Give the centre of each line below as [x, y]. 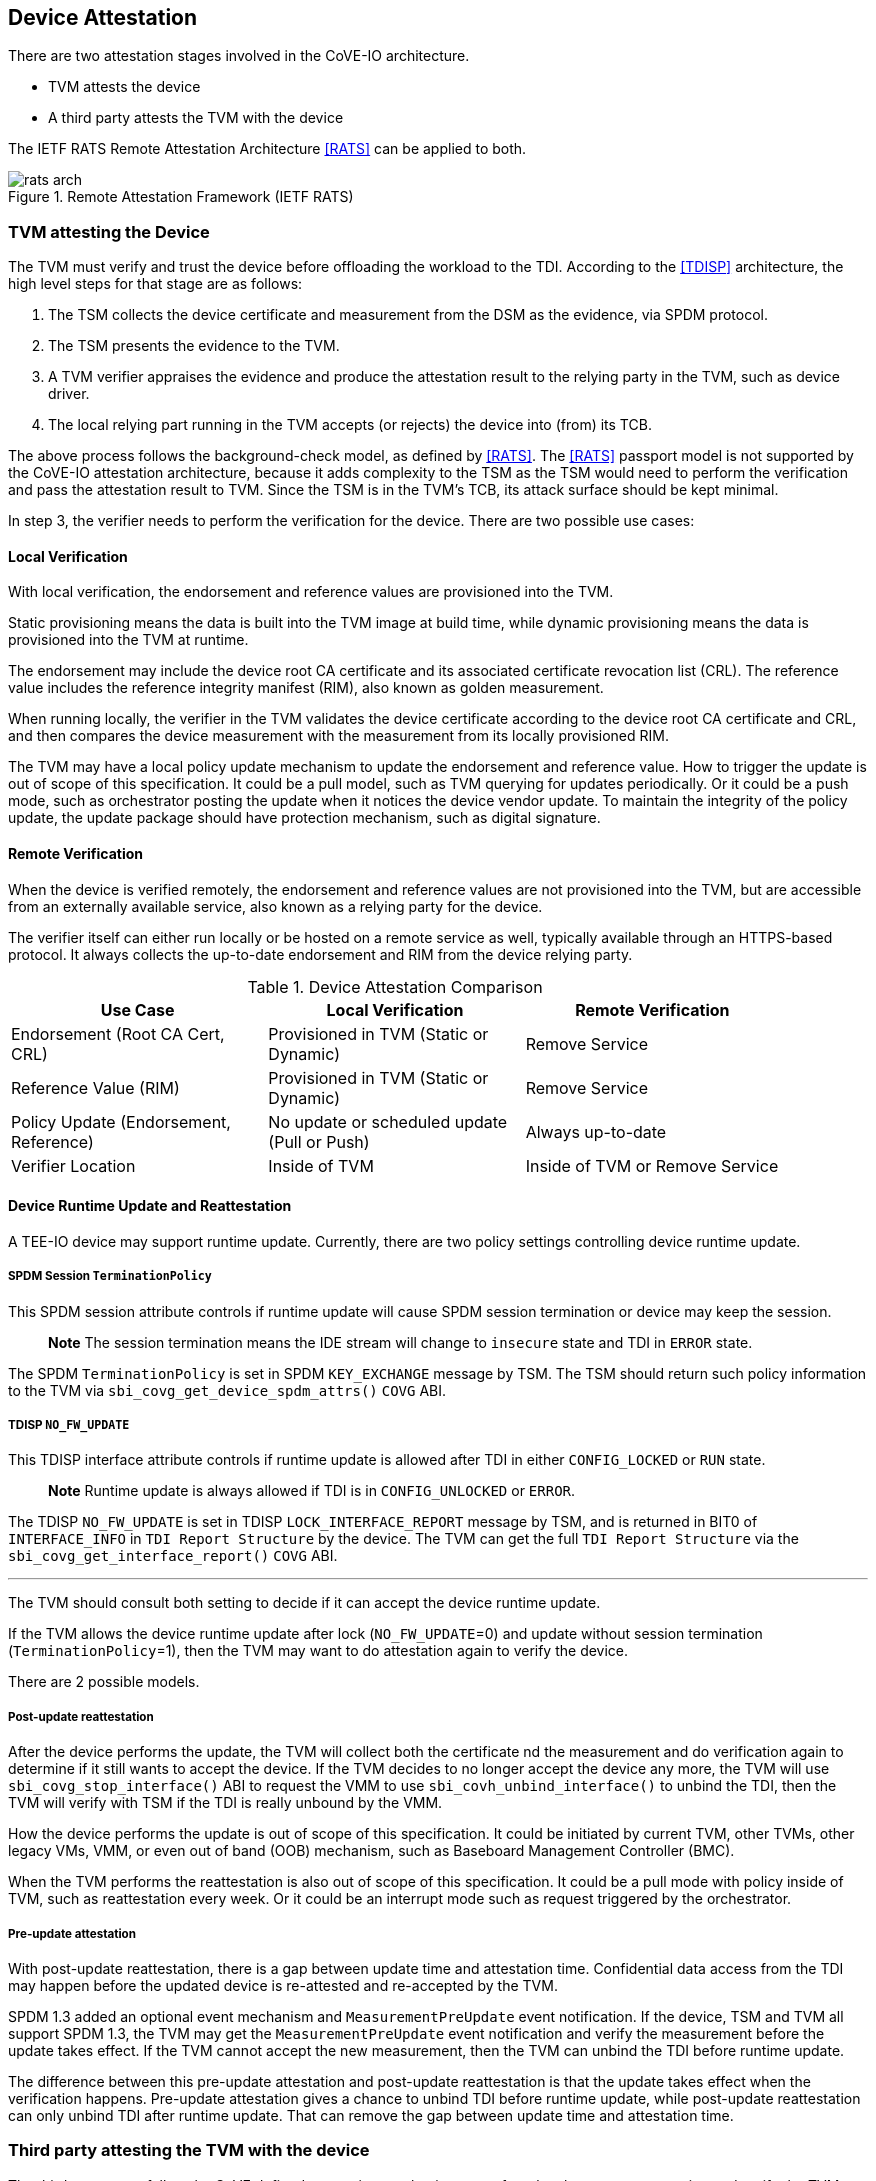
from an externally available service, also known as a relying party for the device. [275, 906]
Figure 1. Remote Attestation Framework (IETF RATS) [181, 197]
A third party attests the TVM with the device [196, 118]
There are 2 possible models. [104, 1682]
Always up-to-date [596, 1131]
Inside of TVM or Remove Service [652, 1165]
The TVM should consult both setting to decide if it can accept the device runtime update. [304, 1603]
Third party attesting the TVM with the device [189, 2150]
